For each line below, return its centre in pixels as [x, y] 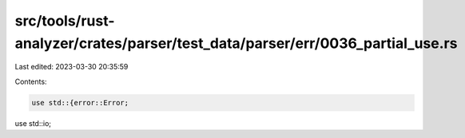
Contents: [31, 81]
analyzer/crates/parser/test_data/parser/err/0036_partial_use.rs [236, 43]
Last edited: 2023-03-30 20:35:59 [72, 67]
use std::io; [33, 123]
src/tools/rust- [65, 21]
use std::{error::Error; [80, 103]
